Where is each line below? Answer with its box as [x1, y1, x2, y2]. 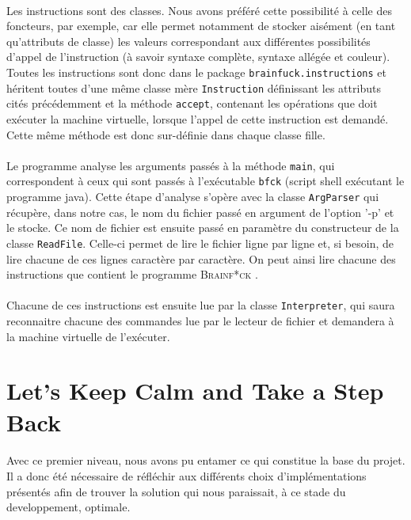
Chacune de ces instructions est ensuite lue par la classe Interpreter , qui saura [6, 297, 395, 313]
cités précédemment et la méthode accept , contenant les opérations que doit [6, 95, 378, 112]
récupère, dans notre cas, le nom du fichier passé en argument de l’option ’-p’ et [6, 203, 394, 220]
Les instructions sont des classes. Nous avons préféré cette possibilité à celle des [6, 2, 392, 18]
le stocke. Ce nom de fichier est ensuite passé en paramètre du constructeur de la [6, 219, 399, 236]
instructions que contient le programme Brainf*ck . [6, 266, 258, 283]
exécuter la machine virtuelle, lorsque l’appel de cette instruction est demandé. [6, 110, 389, 127]
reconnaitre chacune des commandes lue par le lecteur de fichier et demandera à [6, 312, 394, 328]
